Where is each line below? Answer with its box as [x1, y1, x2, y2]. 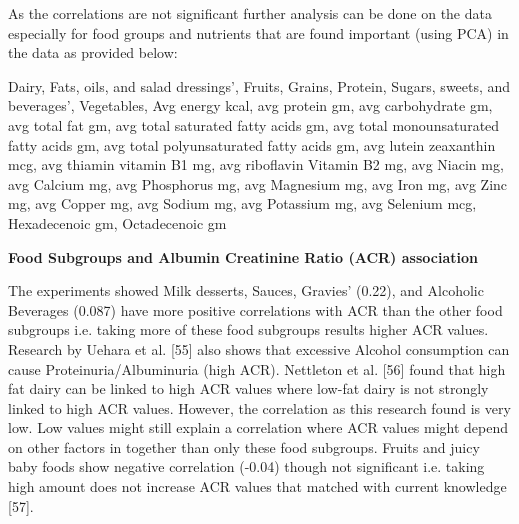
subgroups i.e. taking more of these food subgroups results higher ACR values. [8, 319, 489, 340]
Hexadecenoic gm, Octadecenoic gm [8, 212, 227, 233]
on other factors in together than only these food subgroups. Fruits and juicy [8, 436, 480, 457]
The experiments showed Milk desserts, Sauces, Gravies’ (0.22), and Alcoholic [8, 280, 484, 301]
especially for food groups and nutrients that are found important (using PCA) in [8, 22, 509, 43]
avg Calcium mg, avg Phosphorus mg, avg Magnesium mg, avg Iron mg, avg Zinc [8, 173, 508, 194]
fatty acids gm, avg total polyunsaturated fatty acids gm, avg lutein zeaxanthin [8, 134, 496, 155]
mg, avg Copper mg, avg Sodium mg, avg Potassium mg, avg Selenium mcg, [8, 193, 477, 214]
